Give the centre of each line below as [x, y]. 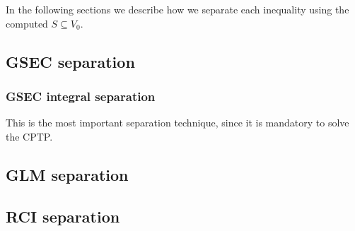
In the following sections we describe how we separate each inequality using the [177, 9]
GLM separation [67, 174]
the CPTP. [29, 136]
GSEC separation [70, 61]
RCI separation [63, 216]
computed [27, 23]
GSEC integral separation [81, 96]
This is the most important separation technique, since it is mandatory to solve [177, 123]
